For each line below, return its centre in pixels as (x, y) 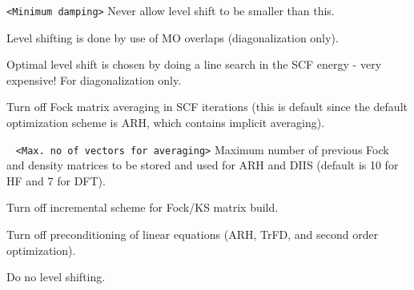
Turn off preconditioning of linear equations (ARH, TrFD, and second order (193, 234)
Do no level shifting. (56, 277)
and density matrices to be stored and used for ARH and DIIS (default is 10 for (203, 165)
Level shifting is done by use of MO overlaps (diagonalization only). (173, 37)
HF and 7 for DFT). (56, 180)
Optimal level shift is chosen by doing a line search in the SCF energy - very (194, 64)
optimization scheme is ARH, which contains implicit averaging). (166, 123)
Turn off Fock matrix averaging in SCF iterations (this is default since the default (207, 107)
